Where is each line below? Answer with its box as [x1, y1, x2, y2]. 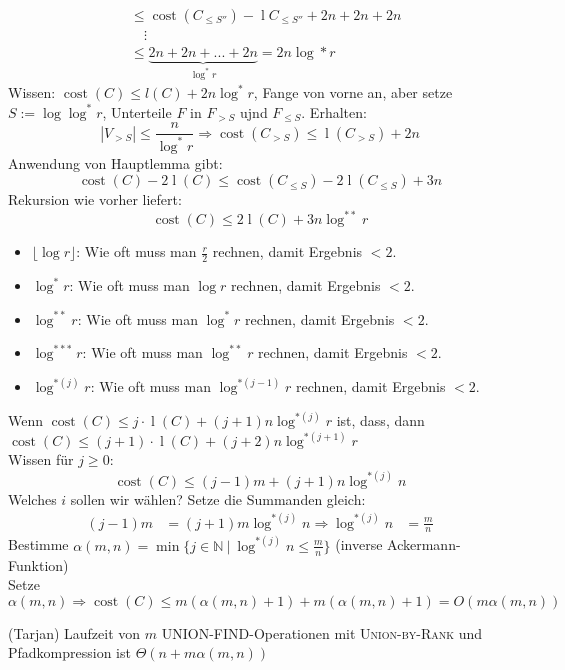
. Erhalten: [301, 101, 367, 122]
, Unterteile [102, 101, 172, 122]
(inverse [335, 534, 383, 555]
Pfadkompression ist [8, 642, 131, 663]
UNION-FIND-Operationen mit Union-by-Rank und [161, 622, 483, 643]
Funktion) [8, 554, 69, 575]
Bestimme [8, 534, 69, 555]
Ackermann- [387, 534, 461, 555]
